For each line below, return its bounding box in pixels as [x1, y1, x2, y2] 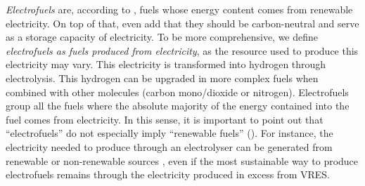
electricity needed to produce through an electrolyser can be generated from [6, 139, 333, 154]
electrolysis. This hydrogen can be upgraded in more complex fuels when [6, 70, 319, 85]
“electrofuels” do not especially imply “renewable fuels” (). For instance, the [6, 126, 333, 140]
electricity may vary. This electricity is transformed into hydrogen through [6, 57, 326, 72]
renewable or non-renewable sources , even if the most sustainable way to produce [6, 153, 359, 168]
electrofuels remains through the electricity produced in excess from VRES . [6, 167, 330, 182]
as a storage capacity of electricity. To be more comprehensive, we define [6, 29, 319, 44]
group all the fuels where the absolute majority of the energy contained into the [6, 98, 350, 113]
